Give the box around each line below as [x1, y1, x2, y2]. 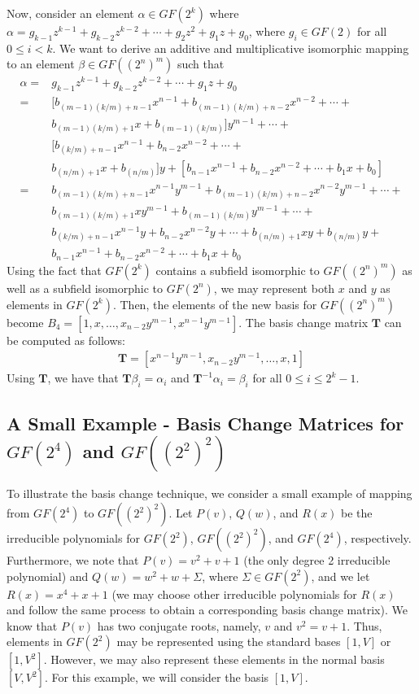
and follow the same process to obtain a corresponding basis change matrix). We [7, 601, 408, 618]
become [7, 313, 44, 330]
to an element [7, 55, 75, 72]
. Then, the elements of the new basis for [112, 295, 317, 312]
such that [177, 55, 225, 72]
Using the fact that [7, 261, 102, 278]
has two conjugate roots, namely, [97, 617, 261, 634]
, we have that [47, 369, 119, 386]
